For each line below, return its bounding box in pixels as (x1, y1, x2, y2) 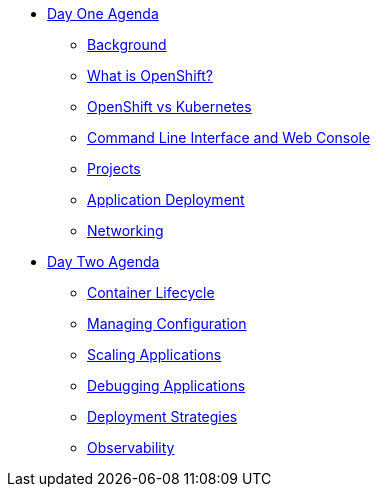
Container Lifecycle (87, 284, 215, 301)
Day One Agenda (47, 5, 159, 22)
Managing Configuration (87, 315, 247, 332)
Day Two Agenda (47, 253, 160, 270)
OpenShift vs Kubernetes (87, 98, 252, 115)
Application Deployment (87, 191, 245, 208)
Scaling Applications (87, 346, 222, 363)
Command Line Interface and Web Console (87, 129, 371, 146)
